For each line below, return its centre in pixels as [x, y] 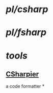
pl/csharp [27, 9]
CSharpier [22, 74]
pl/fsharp [26, 33]
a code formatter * [25, 86]
